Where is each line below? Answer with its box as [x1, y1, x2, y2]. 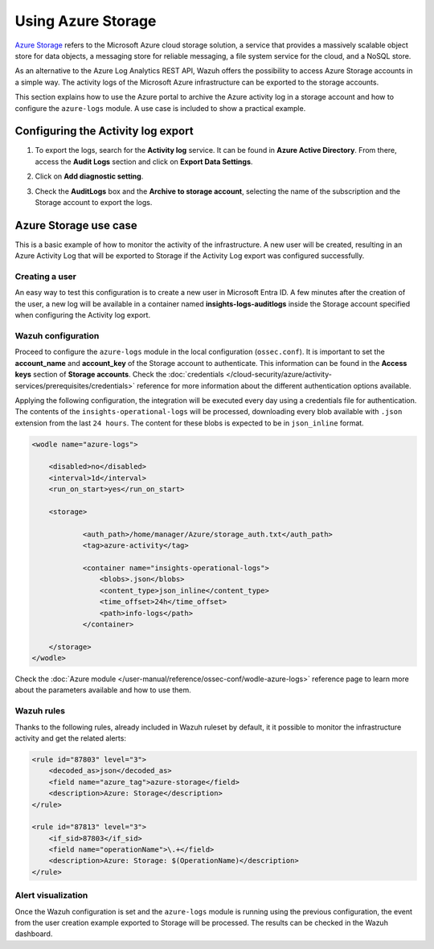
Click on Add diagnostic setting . [35, 171, 144, 181]
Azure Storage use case [14, 218, 137, 232]
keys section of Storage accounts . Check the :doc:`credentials [14, 370, 224, 380]
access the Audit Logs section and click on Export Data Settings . [35, 157, 253, 166]
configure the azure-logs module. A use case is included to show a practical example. [14, 103, 306, 113]
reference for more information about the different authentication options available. [137, 380, 411, 390]
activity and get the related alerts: [14, 733, 126, 743]
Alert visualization [14, 889, 88, 901]
